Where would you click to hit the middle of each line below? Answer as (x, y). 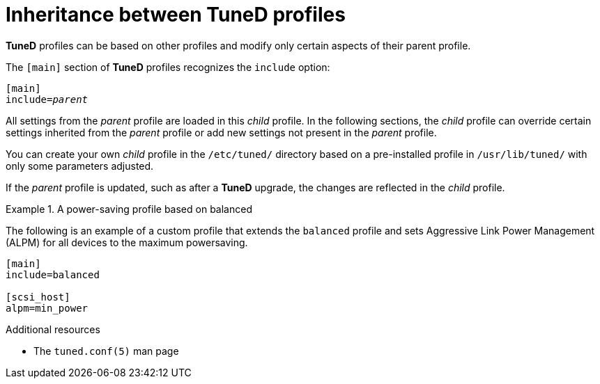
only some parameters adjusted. (80, 166)
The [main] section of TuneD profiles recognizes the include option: (168, 67)
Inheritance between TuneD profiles (176, 15)
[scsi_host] (38, 297)
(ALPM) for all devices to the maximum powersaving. (127, 242)
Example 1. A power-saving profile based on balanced (129, 209)
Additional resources (53, 329)
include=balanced (53, 274)
